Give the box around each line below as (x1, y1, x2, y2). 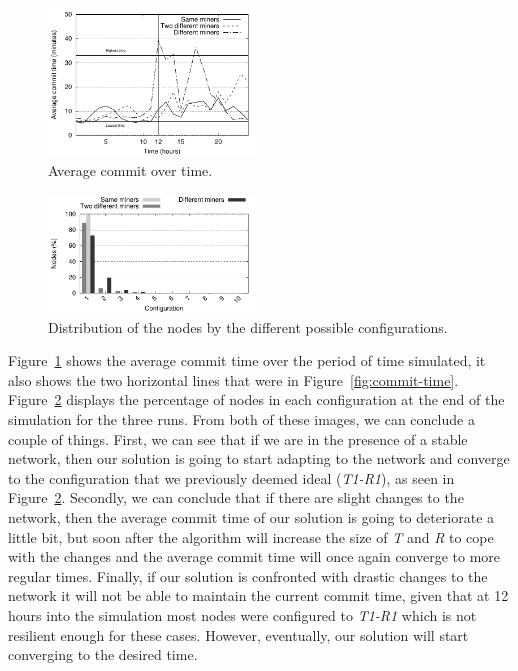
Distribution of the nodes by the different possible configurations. (48, 316, 448, 337)
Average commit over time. (48, 159, 213, 180)
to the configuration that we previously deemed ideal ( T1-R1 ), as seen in (8, 467, 455, 488)
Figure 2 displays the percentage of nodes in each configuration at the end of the (8, 389, 505, 410)
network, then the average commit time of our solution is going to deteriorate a (8, 506, 495, 527)
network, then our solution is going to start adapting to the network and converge (8, 448, 510, 469)
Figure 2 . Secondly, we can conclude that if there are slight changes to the (8, 487, 464, 508)
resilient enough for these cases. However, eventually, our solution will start (8, 624, 469, 645)
